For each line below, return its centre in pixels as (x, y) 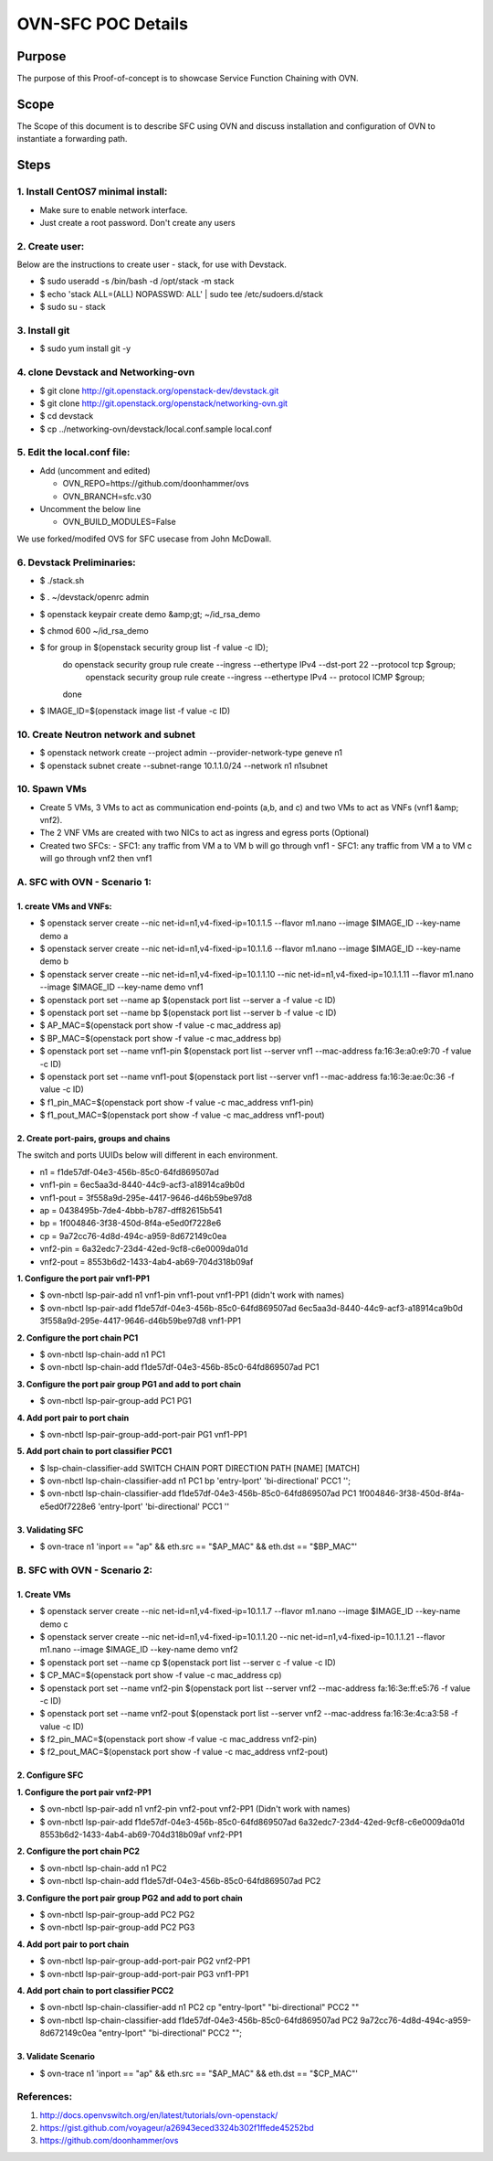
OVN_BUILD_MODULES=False (120, 522)
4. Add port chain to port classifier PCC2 (95, 1990)
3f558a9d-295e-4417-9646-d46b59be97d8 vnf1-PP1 (141, 1321)
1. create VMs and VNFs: (64, 906)
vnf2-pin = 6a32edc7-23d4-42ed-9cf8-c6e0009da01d (144, 1249)
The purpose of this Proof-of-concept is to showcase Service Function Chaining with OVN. (188, 79)
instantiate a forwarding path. (72, 139)
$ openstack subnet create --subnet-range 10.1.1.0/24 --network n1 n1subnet (184, 765)
